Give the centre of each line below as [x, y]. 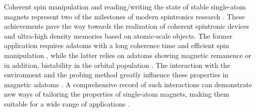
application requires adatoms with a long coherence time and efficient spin [117, 45]
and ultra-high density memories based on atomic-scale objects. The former [118, 35]
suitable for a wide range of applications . [67, 103]
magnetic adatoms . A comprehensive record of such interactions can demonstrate [128, 84]
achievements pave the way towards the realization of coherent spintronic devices [127, 26]
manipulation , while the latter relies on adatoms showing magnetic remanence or [128, 55]
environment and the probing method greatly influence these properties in [116, 75]
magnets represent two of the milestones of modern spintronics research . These [125, 16]
